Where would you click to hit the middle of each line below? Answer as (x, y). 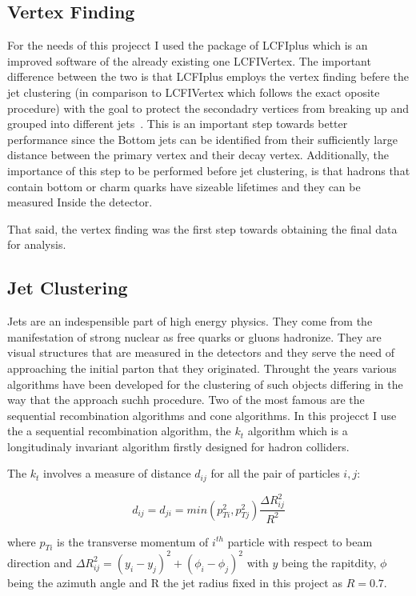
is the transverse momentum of (133, 541)
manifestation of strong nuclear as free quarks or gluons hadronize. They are (194, 336)
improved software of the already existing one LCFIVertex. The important (189, 60)
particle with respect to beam (300, 541)
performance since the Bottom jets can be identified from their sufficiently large (202, 139)
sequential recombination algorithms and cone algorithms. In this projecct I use (202, 415)
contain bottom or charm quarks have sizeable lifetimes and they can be (184, 186)
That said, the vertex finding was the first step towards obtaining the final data (202, 228)
